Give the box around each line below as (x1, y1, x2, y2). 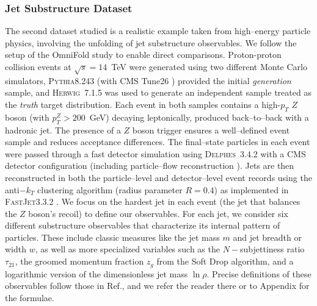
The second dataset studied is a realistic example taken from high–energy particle (5, 24, 311, 37)
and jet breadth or (233, 230, 302, 243)
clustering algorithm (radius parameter (37, 183, 183, 196)
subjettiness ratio (240, 243, 305, 255)
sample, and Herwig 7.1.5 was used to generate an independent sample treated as (5, 86, 312, 99)
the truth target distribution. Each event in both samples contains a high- (5, 98, 281, 110)
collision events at (5, 60, 71, 73)
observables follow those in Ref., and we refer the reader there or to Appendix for (5, 279, 310, 292)
